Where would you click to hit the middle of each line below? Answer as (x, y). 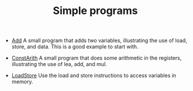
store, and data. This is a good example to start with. (75, 47)
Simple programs (95, 11)
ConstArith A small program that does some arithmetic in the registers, (96, 58)
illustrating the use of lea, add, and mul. (59, 64)
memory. (22, 82)
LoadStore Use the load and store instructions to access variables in (94, 76)
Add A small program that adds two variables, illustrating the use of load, (99, 41)
